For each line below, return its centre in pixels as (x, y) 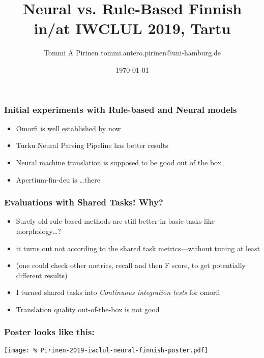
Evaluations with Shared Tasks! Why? (84, 202)
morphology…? (38, 231)
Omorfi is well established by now (68, 128)
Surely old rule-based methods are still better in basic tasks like (115, 221)
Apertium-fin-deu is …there (58, 179)
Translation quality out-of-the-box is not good (88, 309)
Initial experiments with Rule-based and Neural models (121, 109)
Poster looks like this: (49, 332)
